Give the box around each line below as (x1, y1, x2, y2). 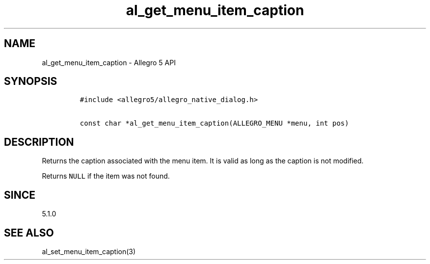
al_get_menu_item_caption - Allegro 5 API (42, 58, 176, 67)
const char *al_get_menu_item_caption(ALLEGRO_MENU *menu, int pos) (80, 119, 349, 128)
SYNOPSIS (4, 75, 57, 88)
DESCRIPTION (4, 135, 74, 148)
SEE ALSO (4, 226, 54, 239)
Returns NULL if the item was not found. (42, 172, 170, 181)
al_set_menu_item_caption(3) (42, 247, 136, 256)
